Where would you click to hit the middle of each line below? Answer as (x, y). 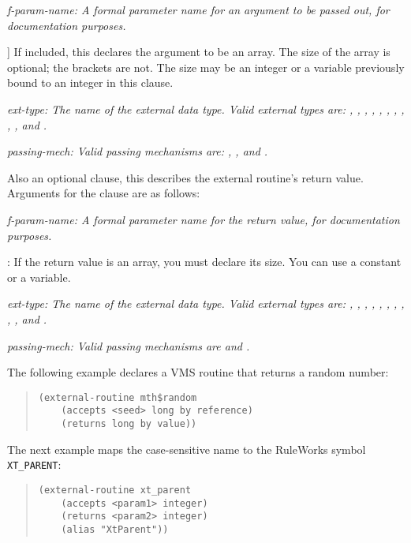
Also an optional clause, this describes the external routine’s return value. (185, 177)
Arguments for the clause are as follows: (104, 193)
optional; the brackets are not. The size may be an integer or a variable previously (206, 67)
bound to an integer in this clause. (90, 82)
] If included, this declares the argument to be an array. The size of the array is (199, 52)
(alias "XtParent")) (115, 529)
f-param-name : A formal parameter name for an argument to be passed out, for (198, 9)
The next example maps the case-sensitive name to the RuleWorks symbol (187, 449)
